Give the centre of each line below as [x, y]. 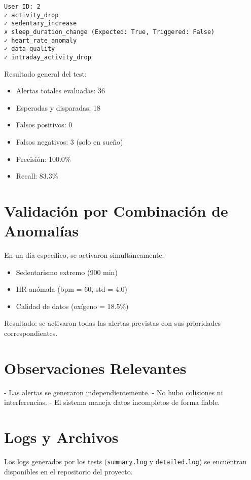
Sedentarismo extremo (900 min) [67, 272]
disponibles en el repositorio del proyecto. [68, 471]
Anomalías [42, 231]
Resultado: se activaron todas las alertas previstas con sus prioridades [112, 323]
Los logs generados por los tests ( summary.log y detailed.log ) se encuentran [126, 461]
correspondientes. [31, 333]
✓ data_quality [30, 49]
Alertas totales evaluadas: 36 [61, 91]
